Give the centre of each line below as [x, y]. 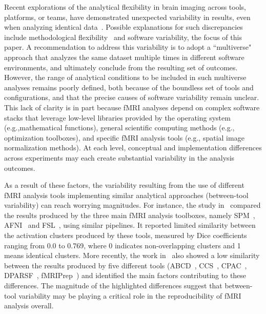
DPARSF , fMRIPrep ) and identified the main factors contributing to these [125, 275]
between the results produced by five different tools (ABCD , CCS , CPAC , [126, 265]
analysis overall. [29, 306]
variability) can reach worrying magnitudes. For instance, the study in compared [132, 205]
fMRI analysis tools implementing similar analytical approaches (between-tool [126, 195]
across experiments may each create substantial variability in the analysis [119, 157]
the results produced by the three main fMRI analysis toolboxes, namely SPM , [130, 215]
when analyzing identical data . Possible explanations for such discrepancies [124, 27]
